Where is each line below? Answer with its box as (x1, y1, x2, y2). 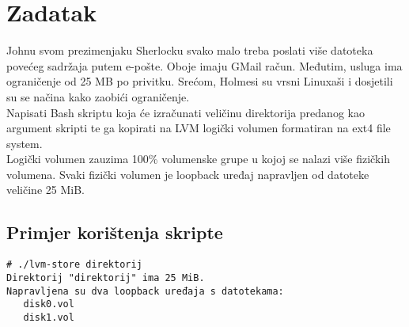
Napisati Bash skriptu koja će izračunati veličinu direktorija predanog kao (6, 104, 365, 120)
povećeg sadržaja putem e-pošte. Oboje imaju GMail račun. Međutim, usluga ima (6, 57, 403, 74)
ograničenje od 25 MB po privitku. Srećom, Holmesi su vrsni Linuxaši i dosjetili (6, 73, 393, 89)
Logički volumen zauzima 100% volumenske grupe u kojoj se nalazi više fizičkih (6, 150, 390, 167)
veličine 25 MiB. (6, 181, 85, 198)
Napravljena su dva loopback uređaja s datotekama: (6, 285, 284, 297)
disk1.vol (23, 311, 74, 323)
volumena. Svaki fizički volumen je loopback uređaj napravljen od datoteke (6, 165, 369, 182)
